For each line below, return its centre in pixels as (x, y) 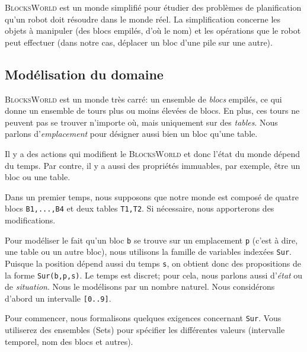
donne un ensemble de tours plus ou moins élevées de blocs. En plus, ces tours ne (152, 111)
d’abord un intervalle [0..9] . (58, 298)
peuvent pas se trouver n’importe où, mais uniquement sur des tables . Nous (141, 122)
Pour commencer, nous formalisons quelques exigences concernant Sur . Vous (143, 318)
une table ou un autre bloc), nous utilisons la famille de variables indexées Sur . (148, 252)
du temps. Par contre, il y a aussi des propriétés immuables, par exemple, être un (153, 165)
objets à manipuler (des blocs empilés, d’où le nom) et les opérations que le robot (153, 31)
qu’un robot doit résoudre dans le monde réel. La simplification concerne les (143, 19)
